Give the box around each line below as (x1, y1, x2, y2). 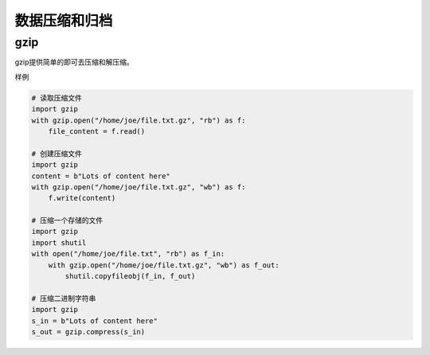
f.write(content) (48, 193, 116, 203)
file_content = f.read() (48, 127, 146, 135)
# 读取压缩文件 (31, 93, 83, 103)
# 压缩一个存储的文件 (31, 216, 104, 225)
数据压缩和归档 (14, 12, 113, 29)
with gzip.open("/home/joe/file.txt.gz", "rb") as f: (31, 115, 246, 125)
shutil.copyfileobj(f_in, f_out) (64, 271, 196, 281)
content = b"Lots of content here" (31, 171, 170, 181)
